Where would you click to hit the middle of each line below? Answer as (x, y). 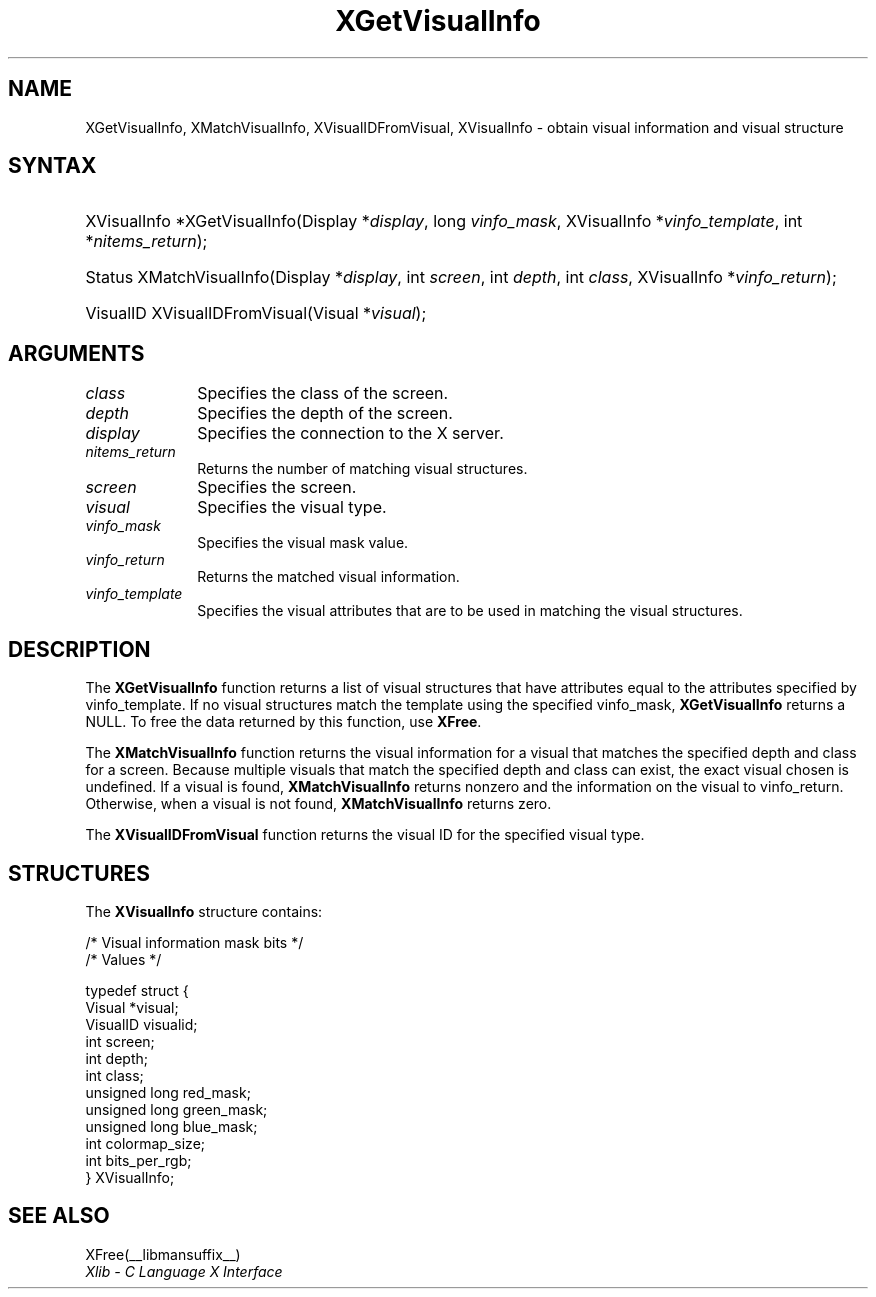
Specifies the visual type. (292, 507)
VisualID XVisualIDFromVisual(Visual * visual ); (256, 313)
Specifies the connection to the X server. (350, 433)
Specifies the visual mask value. (303, 543)
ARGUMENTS (76, 353)
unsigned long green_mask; (176, 1109)
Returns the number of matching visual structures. (362, 469)
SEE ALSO (59, 1216)
